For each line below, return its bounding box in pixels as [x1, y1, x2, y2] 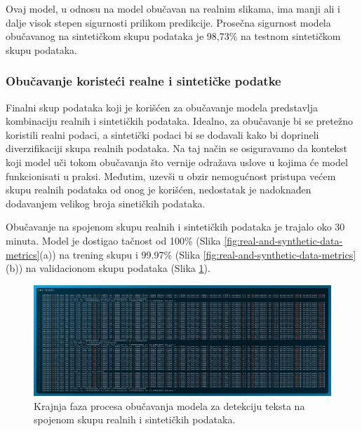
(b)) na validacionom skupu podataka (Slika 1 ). [6, 261, 210, 275]
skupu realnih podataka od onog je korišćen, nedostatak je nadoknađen [6, 182, 311, 197]
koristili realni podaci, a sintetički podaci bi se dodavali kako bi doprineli [6, 127, 319, 142]
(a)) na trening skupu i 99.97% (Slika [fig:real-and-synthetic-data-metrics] [39, 247, 356, 261]
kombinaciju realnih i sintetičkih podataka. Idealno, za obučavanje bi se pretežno [6, 114, 353, 128]
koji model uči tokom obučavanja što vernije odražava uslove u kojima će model [6, 154, 348, 169]
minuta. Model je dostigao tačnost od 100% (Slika [6, 233, 221, 247]
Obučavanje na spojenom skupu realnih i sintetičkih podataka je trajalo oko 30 [6, 219, 345, 234]
